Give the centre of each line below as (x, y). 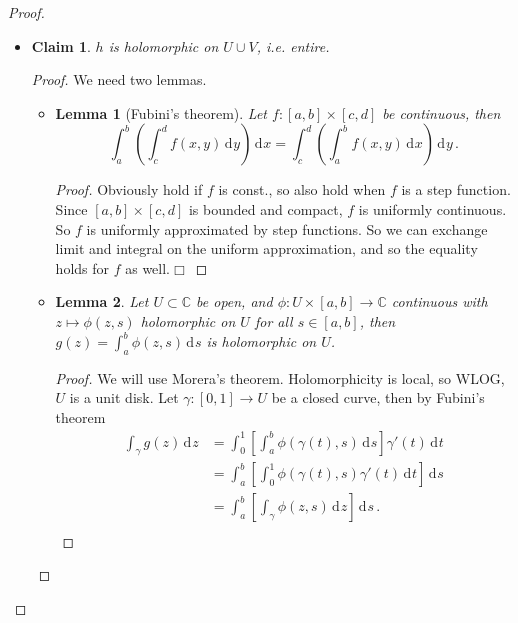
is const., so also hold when (302, 189)
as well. (147, 267)
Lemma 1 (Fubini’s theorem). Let (161, 112)
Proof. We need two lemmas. (119, 79)
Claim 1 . (61, 45)
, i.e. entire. (293, 45)
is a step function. (456, 189)
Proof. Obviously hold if (129, 189)
